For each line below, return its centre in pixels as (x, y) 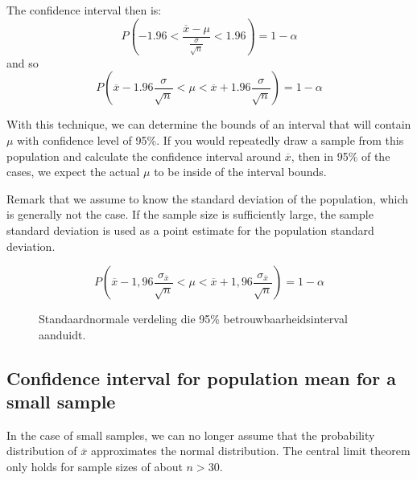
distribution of (42, 451)
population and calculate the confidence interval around (144, 156)
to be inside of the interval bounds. (240, 172)
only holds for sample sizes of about (95, 467)
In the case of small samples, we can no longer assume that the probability (191, 435)
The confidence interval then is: (84, 10)
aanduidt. (62, 334)
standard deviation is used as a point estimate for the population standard (190, 230)
